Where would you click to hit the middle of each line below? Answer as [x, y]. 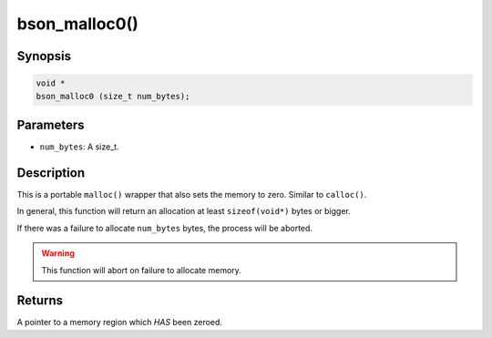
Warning [58, 253]
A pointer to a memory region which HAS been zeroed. [120, 323]
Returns [40, 301]
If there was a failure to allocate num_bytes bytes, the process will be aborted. [165, 228]
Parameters [51, 124]
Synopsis [44, 56]
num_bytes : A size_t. [79, 147]
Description [51, 173]
